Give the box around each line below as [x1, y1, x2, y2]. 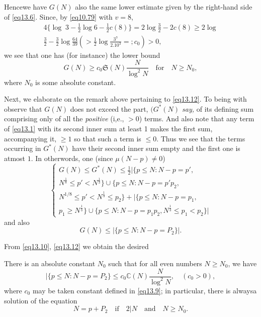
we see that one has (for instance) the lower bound [4, 49, 160, 60]
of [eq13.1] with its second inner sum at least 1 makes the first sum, [4, 123, 213, 133]
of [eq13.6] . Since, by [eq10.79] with [4, 11, 113, 22]
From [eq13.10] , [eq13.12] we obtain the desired [4, 241, 149, 252]
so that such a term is [74, 133, 141, 143]
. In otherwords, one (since [31, 152, 113, 163]
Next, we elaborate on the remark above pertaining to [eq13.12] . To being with [4, 94, 247, 104]
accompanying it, [4, 133, 57, 143]
